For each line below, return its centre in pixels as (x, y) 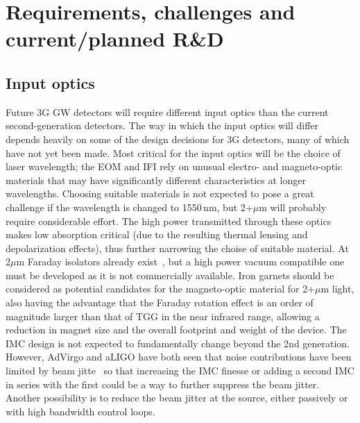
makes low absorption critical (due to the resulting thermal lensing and (157, 234)
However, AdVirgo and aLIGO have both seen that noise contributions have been (179, 357)
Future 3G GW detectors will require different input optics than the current (167, 111)
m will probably (293, 207)
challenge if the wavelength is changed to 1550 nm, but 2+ (129, 207)
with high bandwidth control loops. (80, 411)
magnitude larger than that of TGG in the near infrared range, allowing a (163, 316)
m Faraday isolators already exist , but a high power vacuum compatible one (180, 262)
